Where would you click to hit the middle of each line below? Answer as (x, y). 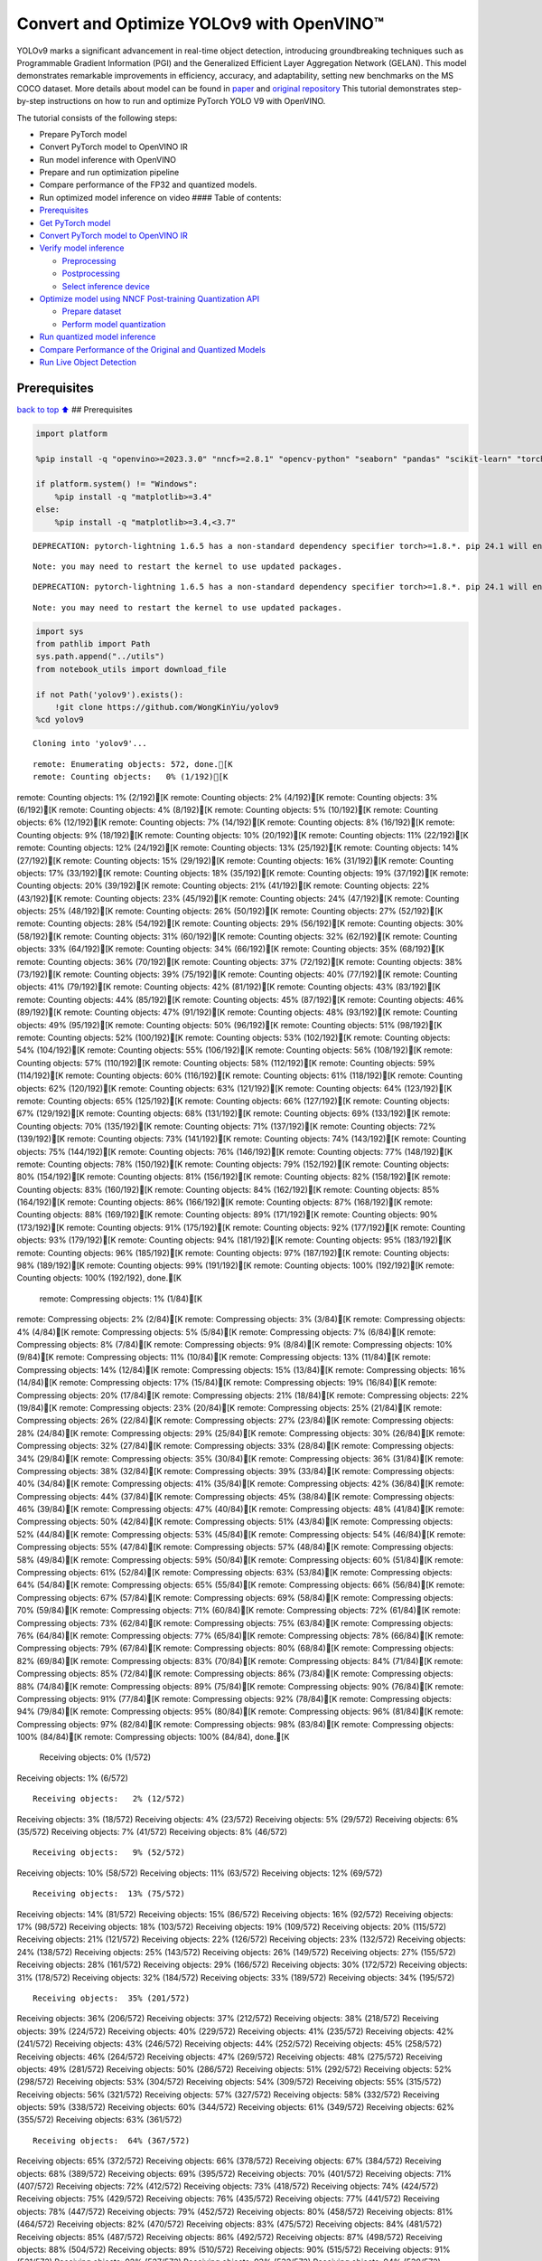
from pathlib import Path (93, 644)
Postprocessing (91, 274)
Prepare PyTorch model (83, 134)
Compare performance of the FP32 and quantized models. (148, 184)
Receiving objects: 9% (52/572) (109, 1853)
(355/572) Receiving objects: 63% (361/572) (99, 2120)
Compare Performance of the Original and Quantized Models (153, 349)
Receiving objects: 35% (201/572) (112, 1998)
